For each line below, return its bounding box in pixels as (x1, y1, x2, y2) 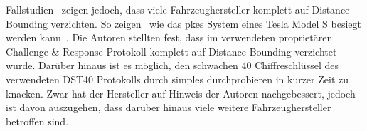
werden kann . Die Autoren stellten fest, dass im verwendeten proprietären (6, 30, 333, 45)
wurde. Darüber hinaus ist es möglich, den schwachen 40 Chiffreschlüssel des (6, 58, 339, 73)
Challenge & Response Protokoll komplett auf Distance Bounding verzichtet (6, 43, 337, 58)
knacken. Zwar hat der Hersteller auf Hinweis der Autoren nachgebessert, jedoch (6, 85, 356, 100)
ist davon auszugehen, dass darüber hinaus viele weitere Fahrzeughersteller (6, 100, 331, 115)
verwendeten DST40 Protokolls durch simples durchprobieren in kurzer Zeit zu (6, 71, 349, 86)
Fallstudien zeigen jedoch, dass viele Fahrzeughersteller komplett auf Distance (6, 2, 350, 16)
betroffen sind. (6, 113, 69, 128)
